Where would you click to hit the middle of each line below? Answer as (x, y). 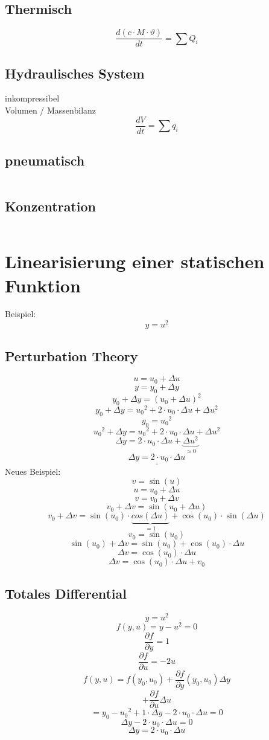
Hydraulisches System (75, 73)
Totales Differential (66, 593)
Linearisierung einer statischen (135, 261)
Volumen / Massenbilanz (51, 110)
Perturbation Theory (71, 356)
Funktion (43, 285)
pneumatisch (45, 160)
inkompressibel (32, 98)
